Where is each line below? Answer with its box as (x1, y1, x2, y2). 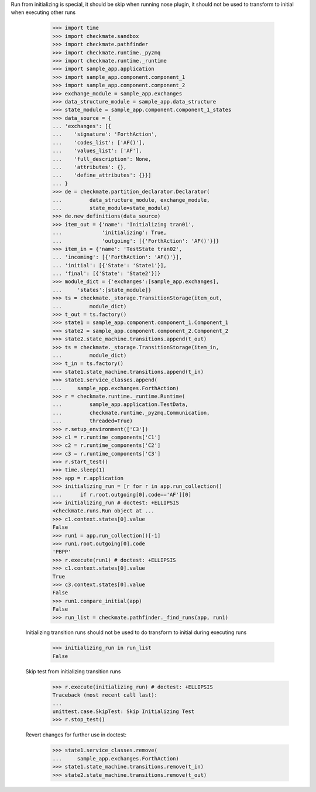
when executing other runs (11, 9, 76, 16)
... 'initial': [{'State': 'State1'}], (52, 262, 167, 268)
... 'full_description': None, (52, 156, 152, 162)
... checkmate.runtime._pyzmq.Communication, (52, 409, 210, 416)
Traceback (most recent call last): (52, 692, 158, 698)
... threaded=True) (52, 418, 133, 424)
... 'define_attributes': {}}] (52, 172, 152, 178)
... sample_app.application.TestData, (52, 401, 188, 408)
